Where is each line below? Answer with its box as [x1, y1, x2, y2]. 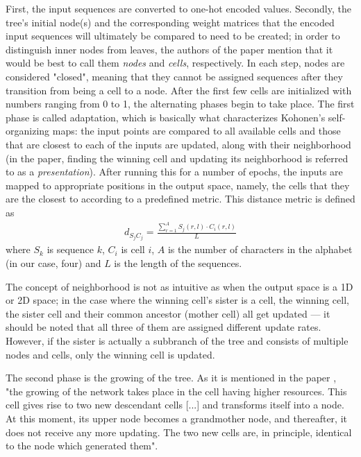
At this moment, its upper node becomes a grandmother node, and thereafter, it [6, 411, 347, 425]
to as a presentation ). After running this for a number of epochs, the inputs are [6, 164, 343, 179]
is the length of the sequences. [114, 256, 242, 270]
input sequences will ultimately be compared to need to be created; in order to [6, 28, 340, 43]
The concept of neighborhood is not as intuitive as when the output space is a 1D [6, 279, 353, 293]
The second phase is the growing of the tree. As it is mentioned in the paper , [6, 370, 337, 385]
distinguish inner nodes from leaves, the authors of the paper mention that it [6, 42, 333, 56]
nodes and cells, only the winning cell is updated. [6, 347, 215, 361]
